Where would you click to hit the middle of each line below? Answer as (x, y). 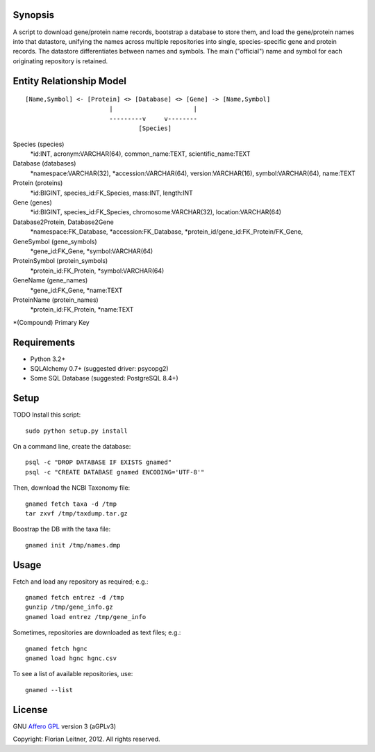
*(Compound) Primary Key (51, 322)
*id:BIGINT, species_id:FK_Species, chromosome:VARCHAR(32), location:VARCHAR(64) (156, 212)
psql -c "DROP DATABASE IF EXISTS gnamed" (99, 462)
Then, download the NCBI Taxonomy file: (72, 488)
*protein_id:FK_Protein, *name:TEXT (82, 310)
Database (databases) (44, 163)
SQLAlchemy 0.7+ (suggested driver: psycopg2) (100, 368)
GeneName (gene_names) (50, 280)
